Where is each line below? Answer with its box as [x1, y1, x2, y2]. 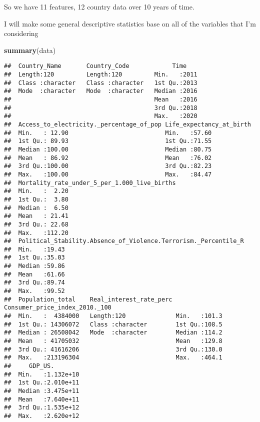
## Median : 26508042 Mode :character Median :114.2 [4, 329, 222, 336]
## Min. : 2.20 [4, 187, 68, 195]
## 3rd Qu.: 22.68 [4, 220, 68, 228]
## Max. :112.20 [4, 229, 68, 236]
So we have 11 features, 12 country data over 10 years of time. [4, 1, 194, 11]
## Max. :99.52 [4, 287, 65, 295]
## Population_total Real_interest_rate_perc [4, 295, 172, 303]
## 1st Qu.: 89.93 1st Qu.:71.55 [4, 137, 212, 145]
